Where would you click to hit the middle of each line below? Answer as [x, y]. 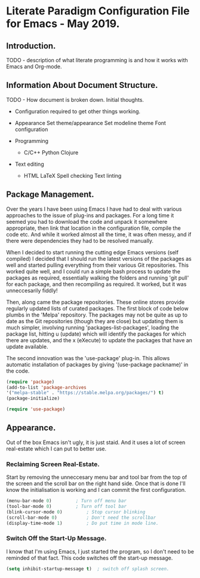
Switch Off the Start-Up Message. [56, 539]
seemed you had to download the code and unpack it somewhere [87, 221]
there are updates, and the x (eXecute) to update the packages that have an [99, 340]
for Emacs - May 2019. [63, 24]
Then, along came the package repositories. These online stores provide [96, 302]
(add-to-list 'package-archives [46, 387]
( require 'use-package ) [36, 409]
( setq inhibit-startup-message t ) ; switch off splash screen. [88, 569]
